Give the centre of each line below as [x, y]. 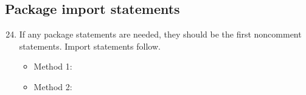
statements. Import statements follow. [90, 46]
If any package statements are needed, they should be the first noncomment [160, 34]
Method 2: [53, 86]
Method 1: [53, 66]
